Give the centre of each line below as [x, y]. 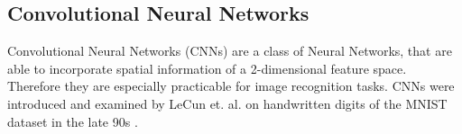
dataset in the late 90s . [73, 121]
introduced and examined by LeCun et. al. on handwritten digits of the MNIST [227, 103]
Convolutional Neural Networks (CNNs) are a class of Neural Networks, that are [230, 51]
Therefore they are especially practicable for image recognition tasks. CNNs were [231, 86]
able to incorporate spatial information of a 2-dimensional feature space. [207, 68]
